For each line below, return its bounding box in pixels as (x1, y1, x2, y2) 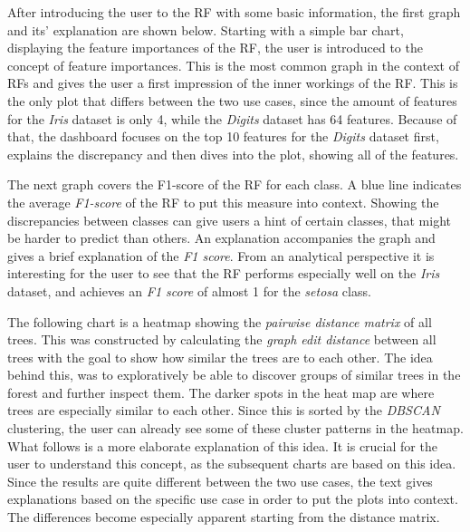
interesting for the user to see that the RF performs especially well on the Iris (7, 264, 440, 283)
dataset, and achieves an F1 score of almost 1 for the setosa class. (7, 281, 371, 300)
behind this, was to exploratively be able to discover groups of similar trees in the (7, 365, 461, 384)
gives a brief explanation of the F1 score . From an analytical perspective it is (7, 246, 435, 265)
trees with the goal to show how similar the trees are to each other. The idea (7, 347, 433, 366)
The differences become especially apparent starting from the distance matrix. (7, 508, 440, 527)
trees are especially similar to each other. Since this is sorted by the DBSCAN (7, 401, 440, 420)
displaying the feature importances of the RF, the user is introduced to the (7, 38, 423, 57)
